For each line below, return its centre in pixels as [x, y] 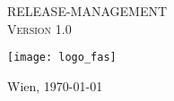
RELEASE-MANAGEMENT [87, 11]
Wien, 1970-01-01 [55, 85]
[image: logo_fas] [62, 58]
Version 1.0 [39, 28]
